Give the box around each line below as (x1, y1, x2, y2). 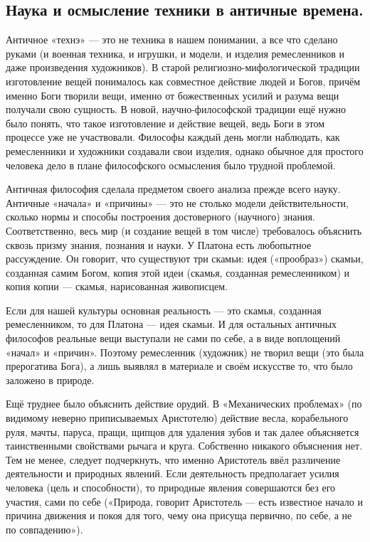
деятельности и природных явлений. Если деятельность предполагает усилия (6, 466, 339, 481)
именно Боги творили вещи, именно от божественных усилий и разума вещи (6, 87, 339, 102)
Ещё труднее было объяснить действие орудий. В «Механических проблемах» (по (6, 396, 362, 411)
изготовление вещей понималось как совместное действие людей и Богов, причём (6, 73, 361, 88)
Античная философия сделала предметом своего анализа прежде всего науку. (6, 181, 341, 196)
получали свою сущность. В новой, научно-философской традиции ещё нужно (6, 102, 347, 117)
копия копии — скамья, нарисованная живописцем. (6, 279, 228, 294)
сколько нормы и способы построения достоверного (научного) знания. (6, 209, 315, 224)
